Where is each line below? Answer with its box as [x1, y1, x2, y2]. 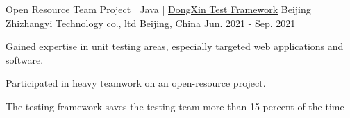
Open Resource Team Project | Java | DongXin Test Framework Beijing [6, 2, 311, 16]
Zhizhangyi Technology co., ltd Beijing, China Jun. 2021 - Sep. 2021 [6, 15, 296, 30]
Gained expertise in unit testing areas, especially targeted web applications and [6, 39, 344, 53]
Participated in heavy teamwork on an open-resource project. [6, 76, 266, 90]
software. [6, 52, 44, 67]
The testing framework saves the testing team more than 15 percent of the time [6, 99, 344, 113]
